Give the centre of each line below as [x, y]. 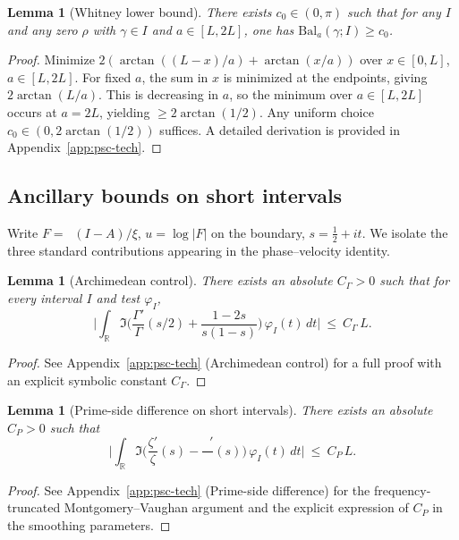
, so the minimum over [291, 94]
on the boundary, [258, 232]
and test [118, 297]
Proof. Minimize [51, 59]
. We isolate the [405, 232]
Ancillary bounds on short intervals [175, 195]
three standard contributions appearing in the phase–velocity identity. [199, 250]
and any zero [42, 29]
